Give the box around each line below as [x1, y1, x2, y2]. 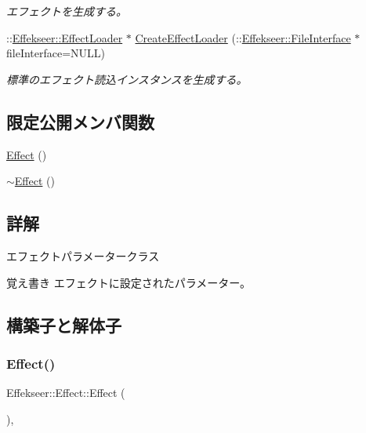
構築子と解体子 [6, 312, 121, 337]
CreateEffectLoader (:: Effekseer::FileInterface [135, 29, 351, 45]
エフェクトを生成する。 [6, 3, 127, 19]
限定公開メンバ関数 [6, 109, 154, 133]
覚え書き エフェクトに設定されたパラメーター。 [6, 274, 252, 290]
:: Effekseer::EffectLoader [6, 29, 123, 45]
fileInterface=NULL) [6, 45, 106, 61]
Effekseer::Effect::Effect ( [6, 384, 125, 401]
